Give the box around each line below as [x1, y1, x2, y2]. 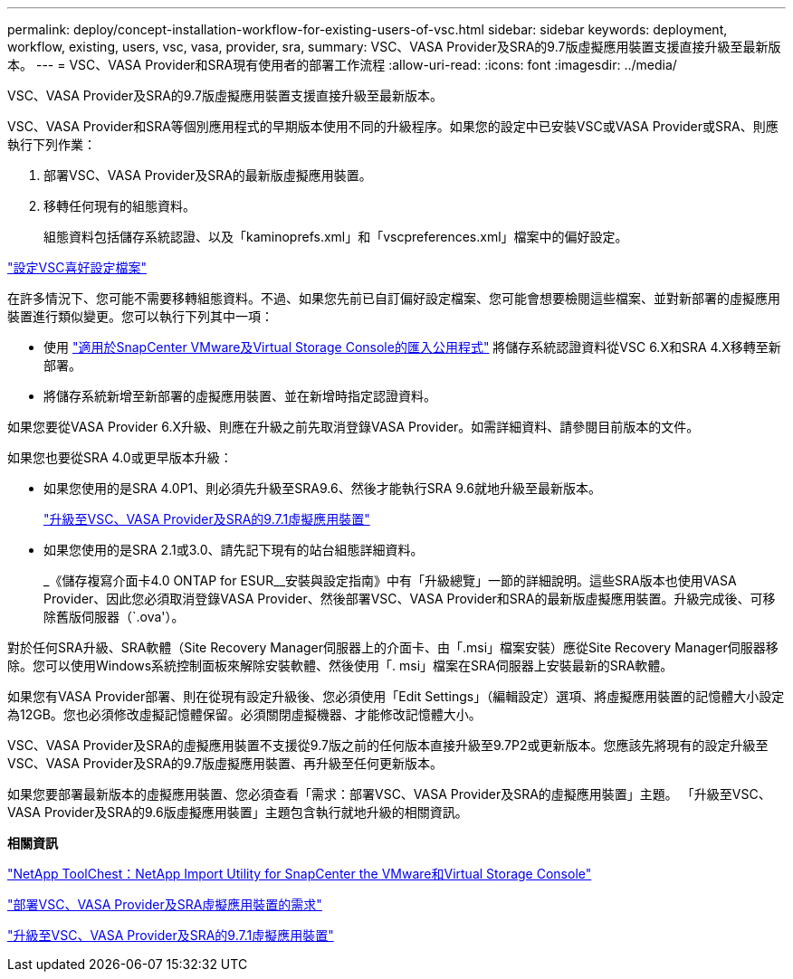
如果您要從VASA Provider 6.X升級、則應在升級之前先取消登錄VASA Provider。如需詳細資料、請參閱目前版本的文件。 [7, 419, 700, 434]
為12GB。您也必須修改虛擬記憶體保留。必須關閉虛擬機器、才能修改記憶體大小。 [7, 707, 482, 722]
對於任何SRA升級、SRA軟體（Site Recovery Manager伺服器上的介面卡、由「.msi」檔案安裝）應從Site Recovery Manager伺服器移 [7, 640, 779, 655]
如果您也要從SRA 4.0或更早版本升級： [7, 450, 233, 465]
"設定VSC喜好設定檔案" [7, 260, 147, 275]
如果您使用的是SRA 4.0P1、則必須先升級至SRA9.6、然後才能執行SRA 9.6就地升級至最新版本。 [43, 480, 601, 496]
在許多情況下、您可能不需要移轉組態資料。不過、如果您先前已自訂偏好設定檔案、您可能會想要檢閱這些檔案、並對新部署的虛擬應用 [7, 290, 780, 306]
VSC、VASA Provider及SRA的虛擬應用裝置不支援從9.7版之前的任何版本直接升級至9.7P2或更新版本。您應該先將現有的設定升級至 [7, 737, 769, 753]
